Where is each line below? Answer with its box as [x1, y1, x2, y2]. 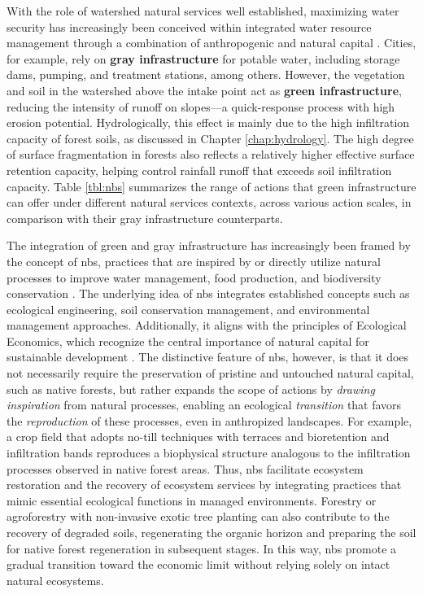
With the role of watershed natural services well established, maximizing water [7, 2, 399, 19]
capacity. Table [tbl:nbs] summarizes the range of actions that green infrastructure [7, 177, 416, 194]
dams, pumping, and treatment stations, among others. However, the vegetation [7, 66, 405, 83]
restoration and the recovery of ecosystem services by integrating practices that [7, 476, 402, 493]
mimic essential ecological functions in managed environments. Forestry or [7, 491, 377, 509]
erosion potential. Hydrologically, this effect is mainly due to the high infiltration [7, 114, 410, 131]
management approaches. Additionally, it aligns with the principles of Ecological [7, 317, 407, 334]
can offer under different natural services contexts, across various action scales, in [7, 194, 412, 211]
